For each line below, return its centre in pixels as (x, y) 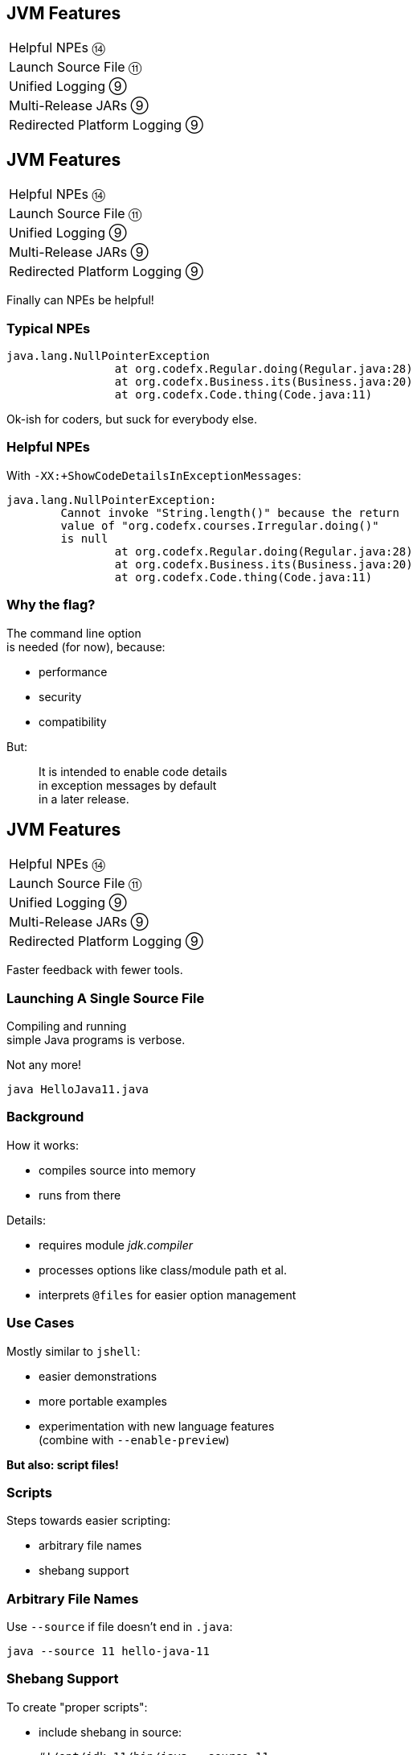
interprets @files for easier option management (168, 1295)
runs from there (80, 1195)
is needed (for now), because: (86, 646)
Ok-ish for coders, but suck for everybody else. (132, 419)
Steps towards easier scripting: (89, 1521)
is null (84, 538)
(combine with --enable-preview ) (134, 1439)
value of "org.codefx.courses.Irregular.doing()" (220, 525)
